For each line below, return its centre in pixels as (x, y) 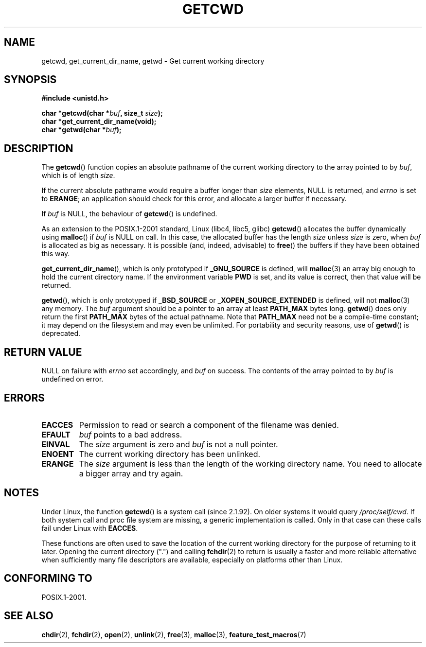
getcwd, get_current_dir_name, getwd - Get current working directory (153, 61)
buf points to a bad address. (131, 434)
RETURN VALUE (43, 352)
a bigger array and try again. (131, 473)
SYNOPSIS (30, 80)
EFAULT (56, 434)
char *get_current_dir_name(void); (99, 122)
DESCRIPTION (39, 148)
